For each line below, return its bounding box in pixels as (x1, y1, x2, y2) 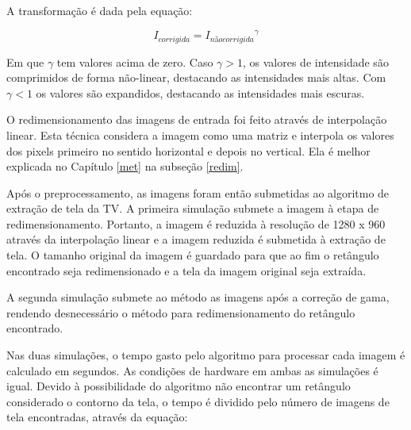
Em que (6, 53, 44, 70)
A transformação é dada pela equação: (6, 2, 193, 18)
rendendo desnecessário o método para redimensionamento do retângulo (6, 304, 355, 321)
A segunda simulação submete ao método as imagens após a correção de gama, (6, 289, 390, 305)
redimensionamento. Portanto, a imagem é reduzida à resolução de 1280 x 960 (6, 215, 386, 232)
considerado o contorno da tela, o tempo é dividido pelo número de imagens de (6, 393, 390, 409)
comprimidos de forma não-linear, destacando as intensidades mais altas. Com (6, 69, 386, 86)
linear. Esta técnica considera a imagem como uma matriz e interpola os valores (6, 126, 394, 143)
